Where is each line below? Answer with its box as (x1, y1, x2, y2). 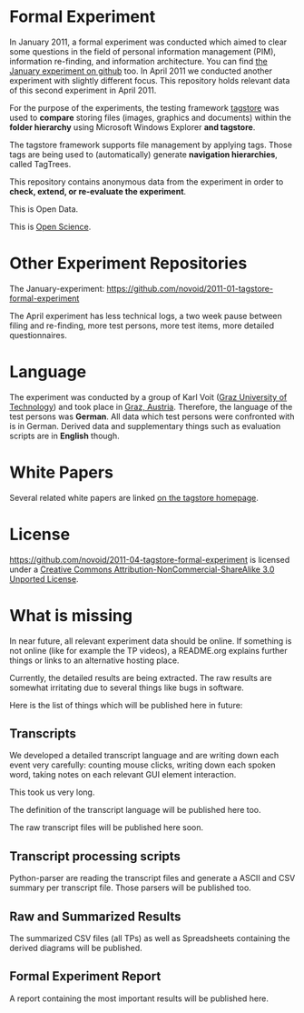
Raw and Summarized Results (9, 908, 181, 924)
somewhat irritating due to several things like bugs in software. (9, 682, 245, 693)
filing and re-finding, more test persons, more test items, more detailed (9, 320, 275, 331)
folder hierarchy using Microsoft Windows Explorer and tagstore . (9, 121, 256, 133)
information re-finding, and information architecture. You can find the (9, 55, 268, 66)
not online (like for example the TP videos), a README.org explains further (9, 645, 288, 656)
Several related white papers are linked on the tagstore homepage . (9, 492, 259, 503)
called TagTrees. (9, 158, 72, 169)
